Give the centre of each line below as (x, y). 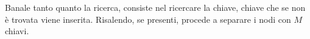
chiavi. (17, 31)
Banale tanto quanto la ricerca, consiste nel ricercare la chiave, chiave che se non (155, 7)
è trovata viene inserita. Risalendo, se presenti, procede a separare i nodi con (148, 19)
